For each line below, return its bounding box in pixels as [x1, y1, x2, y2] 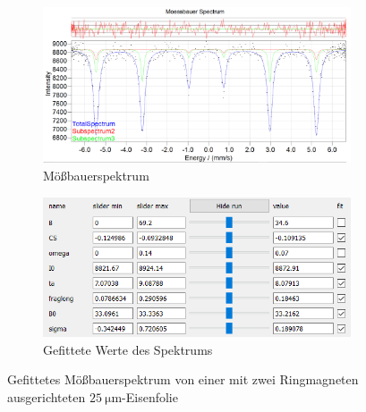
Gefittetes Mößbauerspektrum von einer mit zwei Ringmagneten [7, 370, 359, 389]
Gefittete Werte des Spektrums [43, 340, 213, 358]
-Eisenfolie [122, 387, 178, 406]
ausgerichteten [7, 387, 86, 406]
